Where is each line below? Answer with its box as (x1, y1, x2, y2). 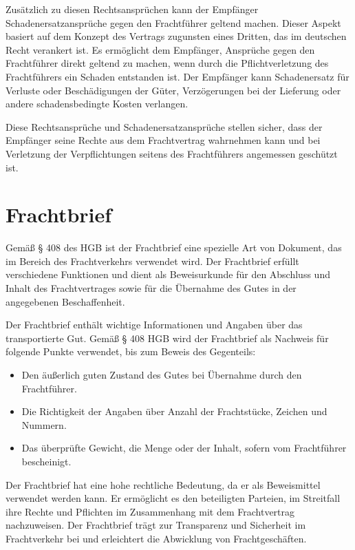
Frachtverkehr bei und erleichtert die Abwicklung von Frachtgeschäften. (6, 531, 307, 545)
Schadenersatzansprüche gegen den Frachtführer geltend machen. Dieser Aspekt (6, 15, 341, 30)
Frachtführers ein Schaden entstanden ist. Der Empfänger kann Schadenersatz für (6, 69, 349, 83)
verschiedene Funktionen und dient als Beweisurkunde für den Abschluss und (6, 267, 330, 282)
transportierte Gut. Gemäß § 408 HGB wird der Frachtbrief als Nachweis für (6, 330, 329, 345)
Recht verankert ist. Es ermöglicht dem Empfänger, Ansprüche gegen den (6, 42, 315, 56)
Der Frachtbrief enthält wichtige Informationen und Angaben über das (6, 317, 303, 332)
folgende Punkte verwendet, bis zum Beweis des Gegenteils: (6, 344, 256, 359)
